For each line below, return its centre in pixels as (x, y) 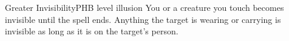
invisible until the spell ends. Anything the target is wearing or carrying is (143, 19)
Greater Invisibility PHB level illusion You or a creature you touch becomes (144, 7)
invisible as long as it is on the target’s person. (92, 31)
